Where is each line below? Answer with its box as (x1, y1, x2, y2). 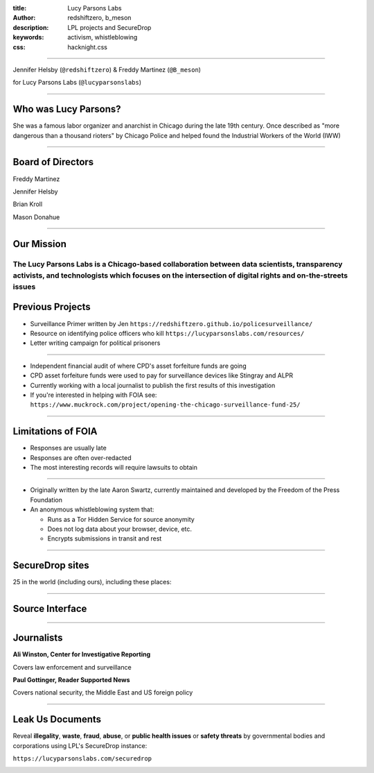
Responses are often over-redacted (30, 453, 132, 461)
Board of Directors (12, 156, 94, 168)
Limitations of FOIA (12, 425, 98, 437)
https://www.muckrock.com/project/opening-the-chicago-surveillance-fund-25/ (30, 401, 301, 409)
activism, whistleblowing (67, 33, 138, 42)
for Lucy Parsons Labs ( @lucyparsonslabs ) (12, 78, 142, 87)
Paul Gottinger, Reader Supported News (12, 675, 131, 683)
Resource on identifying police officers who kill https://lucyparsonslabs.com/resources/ (30, 329, 305, 337)
